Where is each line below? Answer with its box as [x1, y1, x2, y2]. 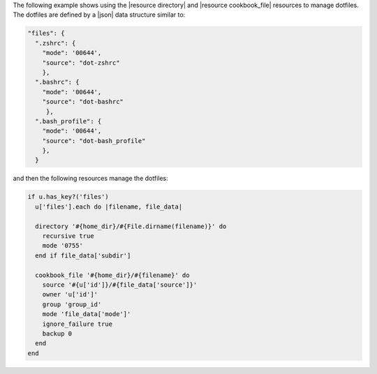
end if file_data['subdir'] [35, 251, 131, 260]
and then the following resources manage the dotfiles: [13, 174, 169, 183]
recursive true [42, 232, 94, 240]
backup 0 [42, 329, 73, 338]
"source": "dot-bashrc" [42, 98, 124, 106]
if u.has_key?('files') [27, 193, 110, 201]
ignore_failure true [42, 320, 113, 328]
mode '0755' [42, 241, 84, 250]
